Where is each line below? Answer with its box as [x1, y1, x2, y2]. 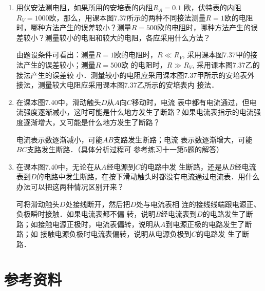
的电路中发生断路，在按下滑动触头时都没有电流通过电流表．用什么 [36, 171, 260, 182]
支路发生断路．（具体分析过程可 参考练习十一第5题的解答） [27, 144, 224, 155]
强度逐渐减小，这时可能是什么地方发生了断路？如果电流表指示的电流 [23, 107, 254, 117]
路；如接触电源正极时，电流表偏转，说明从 [16, 218, 160, 229]
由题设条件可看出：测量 [16, 49, 96, 60]
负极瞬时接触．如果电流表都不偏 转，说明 [16, 209, 156, 219]
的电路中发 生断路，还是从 [140, 161, 229, 172]
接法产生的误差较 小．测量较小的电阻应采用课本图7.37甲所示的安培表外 [16, 69, 255, 80]
